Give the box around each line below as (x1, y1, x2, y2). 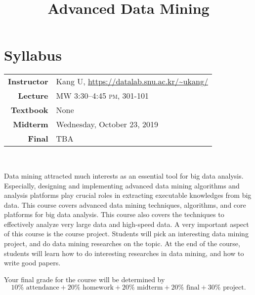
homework (83, 284, 114, 292)
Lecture (18, 90, 48, 102)
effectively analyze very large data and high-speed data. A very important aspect (4, 219, 249, 229)
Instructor (8, 75, 48, 87)
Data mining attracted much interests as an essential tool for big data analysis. (4, 170, 244, 181)
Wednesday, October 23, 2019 (56, 118, 158, 130)
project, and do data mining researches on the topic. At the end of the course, (4, 238, 240, 249)
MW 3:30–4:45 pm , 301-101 (56, 90, 149, 102)
